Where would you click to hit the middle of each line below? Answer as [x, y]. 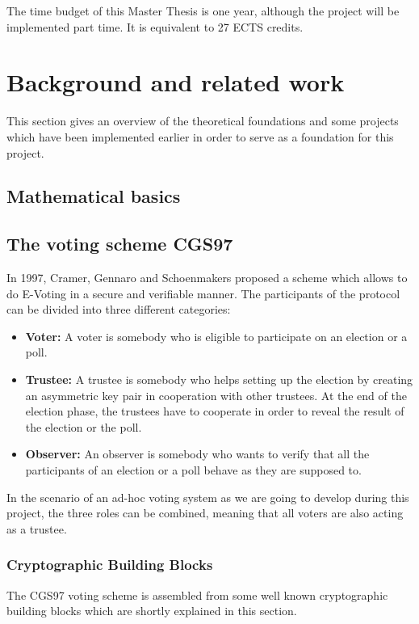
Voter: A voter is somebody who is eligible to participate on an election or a [216, 336]
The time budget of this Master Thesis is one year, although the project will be [203, 11]
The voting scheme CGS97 [120, 244]
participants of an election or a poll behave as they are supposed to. [193, 470]
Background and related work [176, 82]
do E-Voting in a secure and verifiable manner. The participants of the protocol [203, 293]
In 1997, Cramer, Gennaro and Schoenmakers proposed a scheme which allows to [207, 278]
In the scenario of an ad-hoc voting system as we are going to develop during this [208, 497]
